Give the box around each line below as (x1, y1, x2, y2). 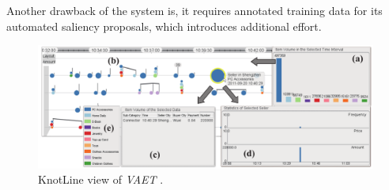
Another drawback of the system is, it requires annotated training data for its (6, 2, 383, 18)
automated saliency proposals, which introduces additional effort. (6, 17, 322, 34)
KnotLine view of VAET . (38, 171, 164, 188)
